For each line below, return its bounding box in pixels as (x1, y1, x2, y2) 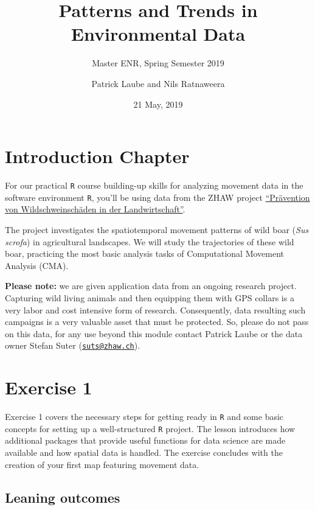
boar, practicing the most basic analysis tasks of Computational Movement (5, 247, 285, 260)
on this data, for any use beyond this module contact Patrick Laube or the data (5, 327, 303, 340)
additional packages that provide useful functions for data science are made (5, 434, 286, 447)
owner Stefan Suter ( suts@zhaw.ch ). (5, 339, 140, 352)
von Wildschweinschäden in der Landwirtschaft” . (5, 203, 185, 215)
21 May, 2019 (133, 97, 183, 110)
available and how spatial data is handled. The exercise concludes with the (5, 445, 283, 458)
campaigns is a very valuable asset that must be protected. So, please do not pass (5, 315, 309, 328)
